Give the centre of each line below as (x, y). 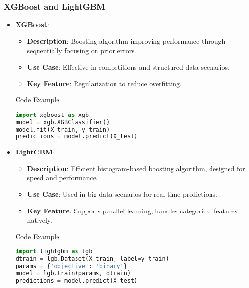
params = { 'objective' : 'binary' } (71, 266)
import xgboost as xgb (52, 115)
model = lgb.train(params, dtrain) (73, 274)
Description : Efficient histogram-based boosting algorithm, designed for (136, 168)
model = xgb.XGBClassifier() (63, 122)
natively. (39, 220)
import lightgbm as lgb (54, 252)
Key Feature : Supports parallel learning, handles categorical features (132, 210)
